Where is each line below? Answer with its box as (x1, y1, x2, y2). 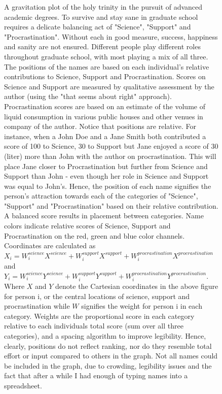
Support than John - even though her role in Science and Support (4, 171, 209, 181)
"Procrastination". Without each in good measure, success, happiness (4, 31, 218, 42)
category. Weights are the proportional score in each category (4, 310, 195, 321)
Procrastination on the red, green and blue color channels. (4, 230, 185, 241)
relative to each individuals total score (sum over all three (4, 320, 183, 331)
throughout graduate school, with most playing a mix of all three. (4, 51, 208, 61)
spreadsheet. (4, 380, 42, 391)
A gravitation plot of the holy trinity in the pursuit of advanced (4, 2, 203, 12)
